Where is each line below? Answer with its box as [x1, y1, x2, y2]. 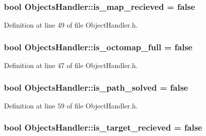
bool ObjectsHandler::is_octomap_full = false [4, 40, 193, 53]
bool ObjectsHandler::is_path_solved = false [4, 81, 188, 93]
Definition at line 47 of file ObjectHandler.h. [4, 60, 138, 70]
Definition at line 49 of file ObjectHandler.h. [4, 20, 138, 30]
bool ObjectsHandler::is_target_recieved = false [4, 121, 203, 134]
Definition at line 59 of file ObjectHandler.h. [4, 100, 138, 110]
